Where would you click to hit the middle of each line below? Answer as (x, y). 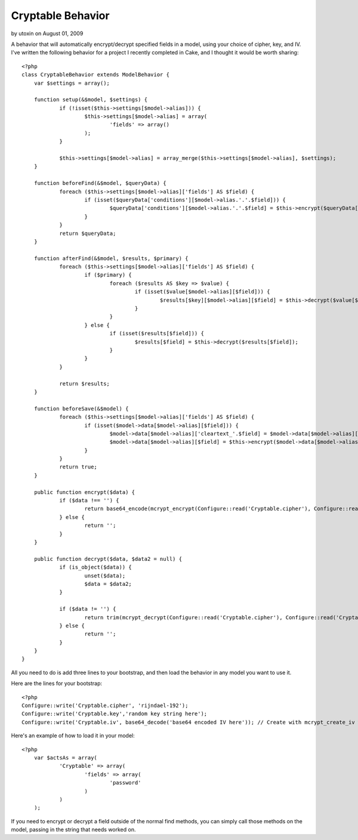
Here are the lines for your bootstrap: (57, 684)
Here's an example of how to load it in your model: (73, 736)
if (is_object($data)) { (96, 567)
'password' (125, 783)
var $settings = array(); (72, 83)
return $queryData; (88, 233)
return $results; (85, 384)
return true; (78, 467)
